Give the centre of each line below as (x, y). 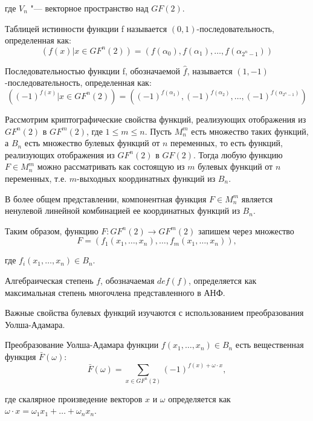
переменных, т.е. (36, 178)
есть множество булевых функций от (92, 143)
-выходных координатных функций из (146, 178)
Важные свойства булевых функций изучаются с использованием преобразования (154, 313)
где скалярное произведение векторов (74, 398)
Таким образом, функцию (52, 230)
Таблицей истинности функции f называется (86, 28)
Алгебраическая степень (49, 280)
